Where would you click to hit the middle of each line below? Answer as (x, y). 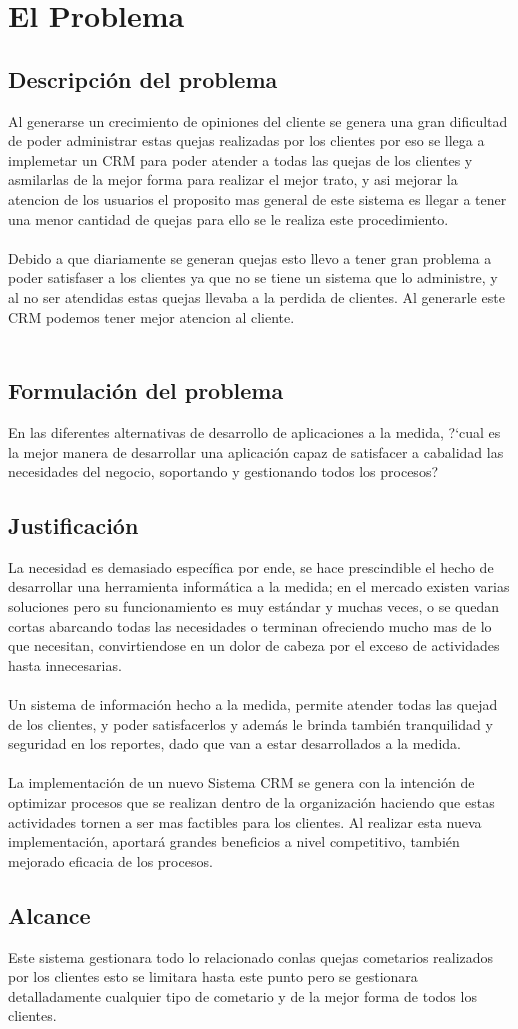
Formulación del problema (146, 390)
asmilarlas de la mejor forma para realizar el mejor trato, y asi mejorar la (233, 179)
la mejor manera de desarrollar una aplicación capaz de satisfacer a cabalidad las (256, 451)
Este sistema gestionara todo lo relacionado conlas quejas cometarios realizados (251, 956)
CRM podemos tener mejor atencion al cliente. (151, 316)
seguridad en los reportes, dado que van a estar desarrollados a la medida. (234, 743)
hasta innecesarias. (65, 664)
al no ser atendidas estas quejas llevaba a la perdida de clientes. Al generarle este (256, 296)
